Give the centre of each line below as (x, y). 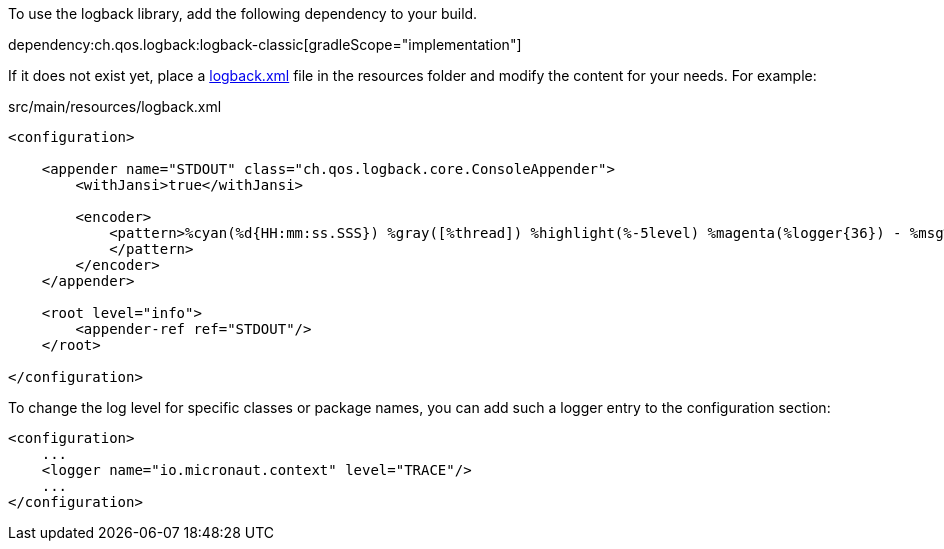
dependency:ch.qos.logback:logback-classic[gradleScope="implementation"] (265, 44)
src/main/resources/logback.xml (115, 106)
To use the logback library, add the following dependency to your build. (243, 13)
